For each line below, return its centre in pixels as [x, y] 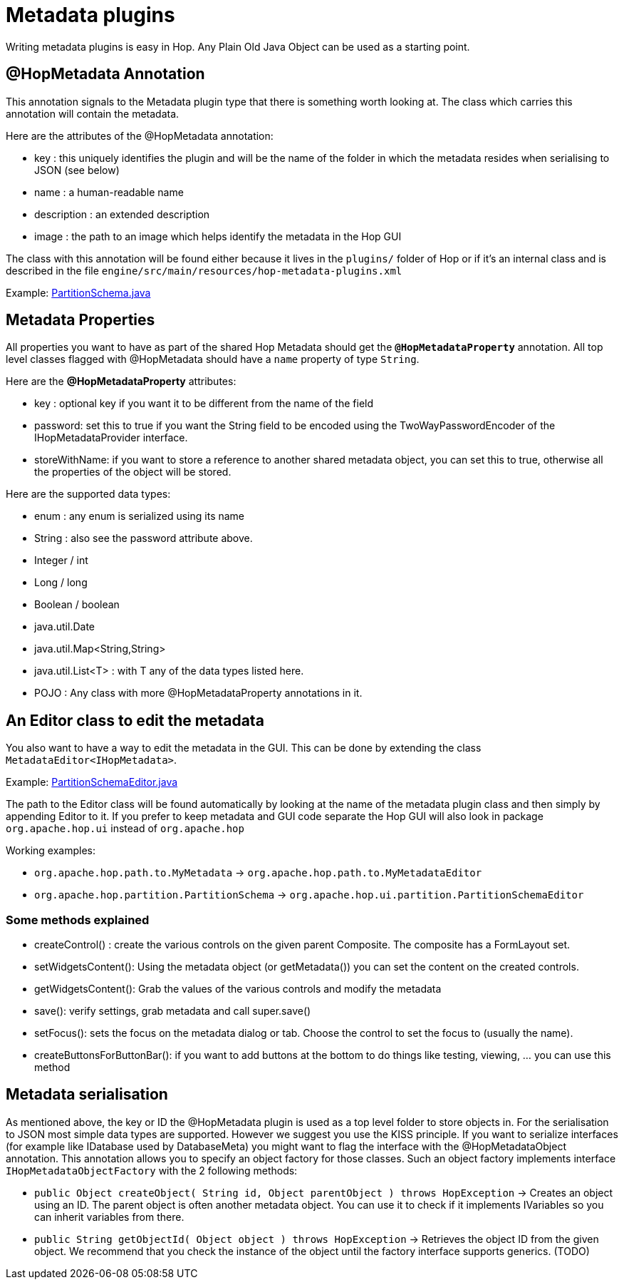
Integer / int [61, 560]
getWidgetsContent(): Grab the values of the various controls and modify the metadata [238, 989]
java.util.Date [64, 627]
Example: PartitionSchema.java [78, 292]
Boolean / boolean [77, 605]
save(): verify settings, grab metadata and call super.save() [173, 1011]
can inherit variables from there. [109, 1217]
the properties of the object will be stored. [133, 472]
